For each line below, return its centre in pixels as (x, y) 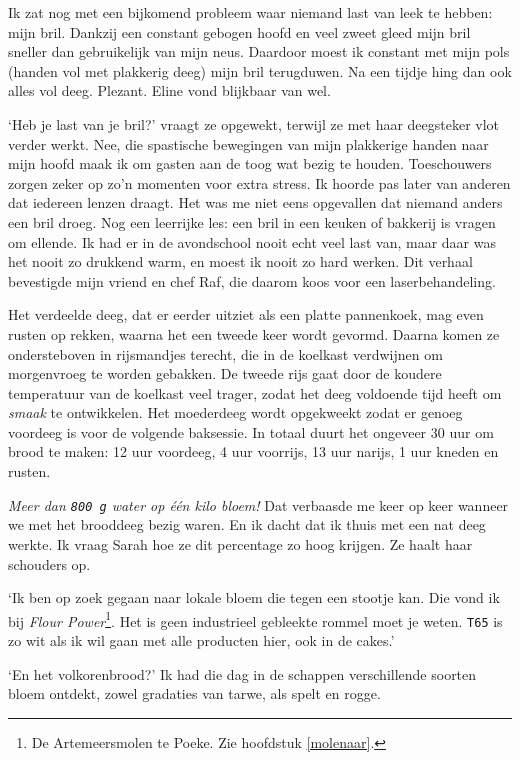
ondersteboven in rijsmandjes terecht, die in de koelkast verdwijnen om (225, 353)
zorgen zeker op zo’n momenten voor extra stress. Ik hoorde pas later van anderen (259, 182)
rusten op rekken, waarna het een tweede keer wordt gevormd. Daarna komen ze (254, 333)
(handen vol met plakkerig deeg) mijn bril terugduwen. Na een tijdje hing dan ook (260, 70)
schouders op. (49, 563)
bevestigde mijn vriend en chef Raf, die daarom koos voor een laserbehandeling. (252, 280)
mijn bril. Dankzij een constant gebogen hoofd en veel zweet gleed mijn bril (239, 31)
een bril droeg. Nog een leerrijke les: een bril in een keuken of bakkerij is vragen (252, 221)
